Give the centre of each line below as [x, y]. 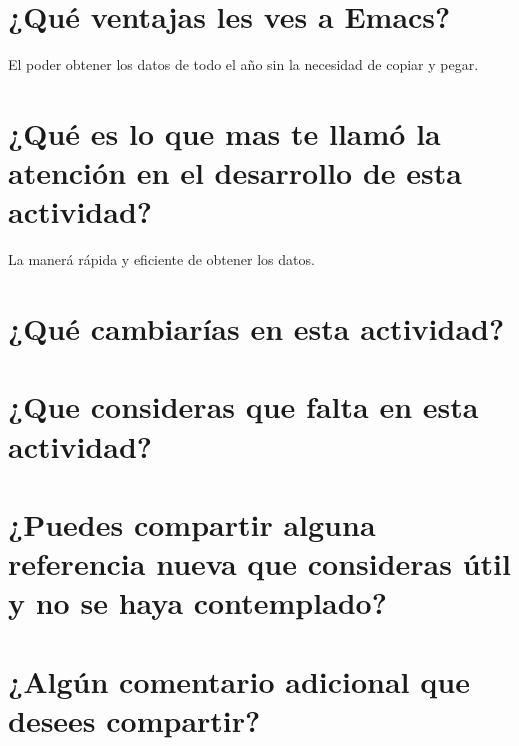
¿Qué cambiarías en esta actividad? [256, 328]
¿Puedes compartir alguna [192, 523]
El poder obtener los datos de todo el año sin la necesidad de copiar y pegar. [243, 64]
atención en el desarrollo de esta [235, 172]
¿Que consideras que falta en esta [243, 406]
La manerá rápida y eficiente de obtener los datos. [161, 259]
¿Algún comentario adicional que [239, 680]
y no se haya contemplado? [197, 602]
